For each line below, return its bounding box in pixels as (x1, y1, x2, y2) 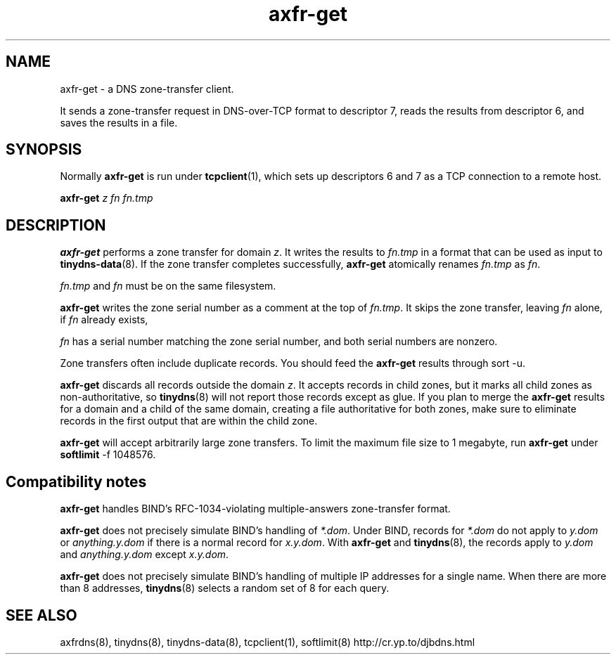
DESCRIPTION (6, 216, 106, 234)
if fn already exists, (60, 313, 148, 326)
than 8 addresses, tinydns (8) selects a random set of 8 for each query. (60, 582, 390, 595)
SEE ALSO (6, 606, 77, 624)
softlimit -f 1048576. (60, 448, 156, 461)
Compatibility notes (6, 472, 147, 491)
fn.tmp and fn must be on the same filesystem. (60, 280, 276, 292)
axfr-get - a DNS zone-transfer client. (60, 82, 234, 95)
